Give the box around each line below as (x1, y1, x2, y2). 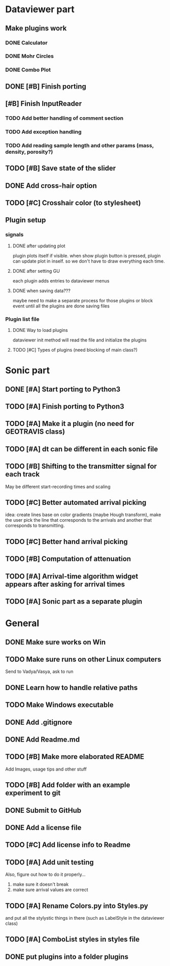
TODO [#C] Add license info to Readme (5, 841, 131, 849)
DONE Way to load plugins (12, 327, 69, 333)
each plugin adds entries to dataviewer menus (12, 277, 110, 283)
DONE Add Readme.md (5, 735, 80, 744)
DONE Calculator (5, 39, 48, 46)
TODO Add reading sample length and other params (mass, (5, 141, 154, 149)
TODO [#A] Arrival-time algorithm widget (5, 572, 139, 581)
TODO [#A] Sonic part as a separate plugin (5, 597, 143, 606)
